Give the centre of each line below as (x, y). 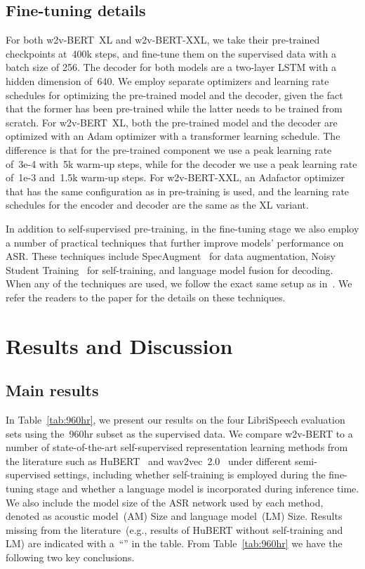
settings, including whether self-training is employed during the (190, 475)
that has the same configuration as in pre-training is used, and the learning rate (178, 191)
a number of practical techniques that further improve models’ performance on (175, 242)
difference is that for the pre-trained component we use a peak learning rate (169, 149)
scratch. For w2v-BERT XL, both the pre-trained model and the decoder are (172, 122)
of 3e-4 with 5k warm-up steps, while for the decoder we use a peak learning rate (181, 163)
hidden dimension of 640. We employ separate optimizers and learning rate (167, 80)
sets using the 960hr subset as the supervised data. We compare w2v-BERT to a (179, 433)
